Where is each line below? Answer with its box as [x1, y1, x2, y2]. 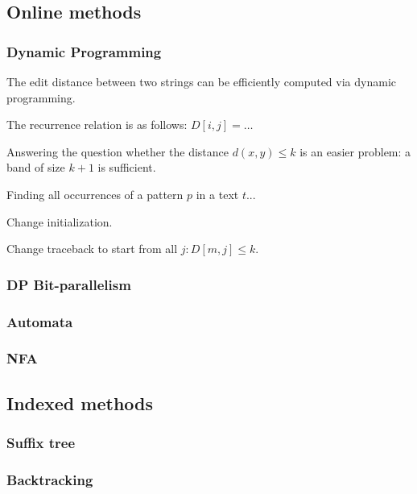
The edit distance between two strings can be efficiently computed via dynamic [6, 73, 396, 89]
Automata [6, 311, 73, 331]
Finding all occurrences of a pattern [6, 185, 184, 202]
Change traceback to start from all [6, 240, 178, 257]
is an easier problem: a [299, 143, 411, 160]
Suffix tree [6, 432, 76, 452]
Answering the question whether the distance [6, 143, 229, 160]
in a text [196, 185, 239, 202]
